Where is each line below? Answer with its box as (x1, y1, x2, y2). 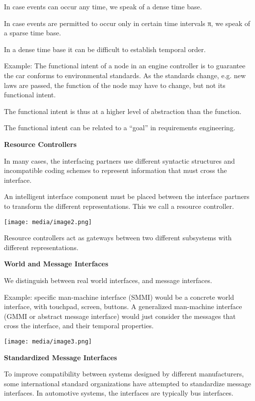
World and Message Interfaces (4, 258, 109, 269)
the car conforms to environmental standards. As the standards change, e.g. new (4, 70, 246, 80)
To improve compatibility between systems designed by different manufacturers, (4, 369, 244, 379)
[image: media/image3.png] (4, 338, 92, 345)
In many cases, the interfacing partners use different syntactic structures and (4, 155, 235, 166)
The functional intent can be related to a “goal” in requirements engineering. (4, 122, 235, 133)
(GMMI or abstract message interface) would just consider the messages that (4, 311, 236, 321)
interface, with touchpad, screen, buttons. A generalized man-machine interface (4, 301, 242, 312)
